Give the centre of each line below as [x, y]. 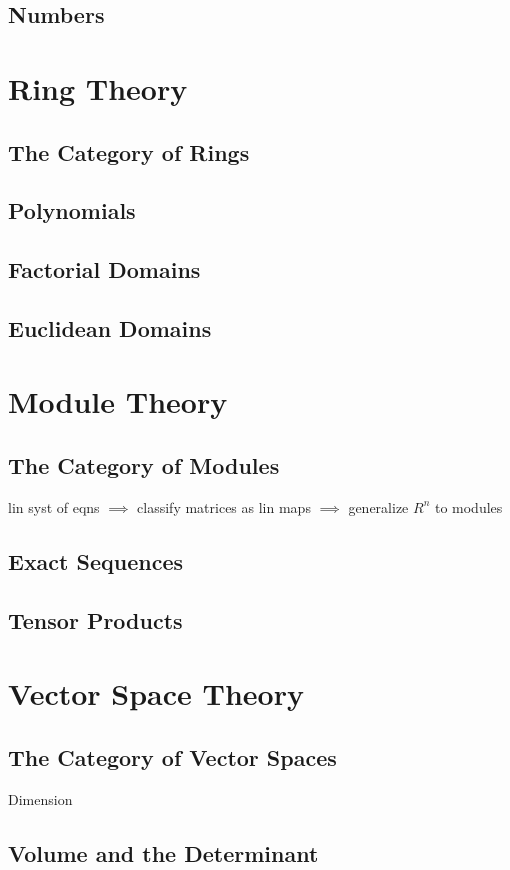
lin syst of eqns [54, 506]
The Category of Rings [129, 151]
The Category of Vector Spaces [172, 756]
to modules [468, 506]
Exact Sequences [95, 560]
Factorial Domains [104, 269]
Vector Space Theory [156, 693]
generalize [378, 506]
